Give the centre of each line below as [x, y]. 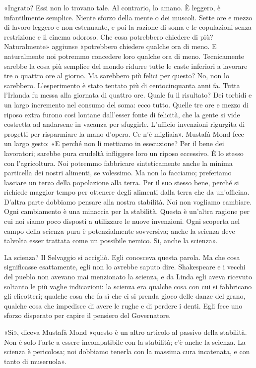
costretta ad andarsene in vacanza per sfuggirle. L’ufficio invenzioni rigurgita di [125, 124]
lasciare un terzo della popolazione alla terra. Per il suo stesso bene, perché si [122, 182]
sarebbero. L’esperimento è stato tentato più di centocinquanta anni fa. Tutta [122, 85]
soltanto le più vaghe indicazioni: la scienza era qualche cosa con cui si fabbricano [128, 286]
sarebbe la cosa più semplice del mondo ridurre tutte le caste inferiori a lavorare [126, 66]
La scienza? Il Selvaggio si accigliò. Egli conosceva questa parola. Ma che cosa [122, 257]
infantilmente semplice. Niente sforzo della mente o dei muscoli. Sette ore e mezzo [128, 17]
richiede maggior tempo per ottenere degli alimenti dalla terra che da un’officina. [127, 192]
